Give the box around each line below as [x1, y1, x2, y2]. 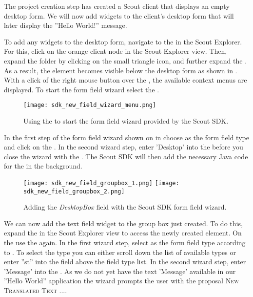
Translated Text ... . [4, 285, 67, 296]
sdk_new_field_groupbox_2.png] [23, 188, 125, 195]
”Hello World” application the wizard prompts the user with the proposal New [4, 276, 239, 286]
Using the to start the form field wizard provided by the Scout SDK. [23, 116, 229, 126]
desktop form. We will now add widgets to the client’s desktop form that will [4, 10, 234, 21]
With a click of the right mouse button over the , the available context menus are [4, 75, 247, 85]
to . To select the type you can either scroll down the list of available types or [4, 247, 236, 257]
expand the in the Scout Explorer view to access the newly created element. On [4, 228, 242, 238]
